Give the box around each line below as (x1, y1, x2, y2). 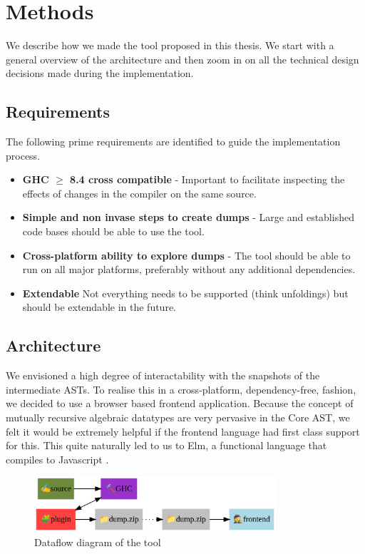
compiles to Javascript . (6, 451, 109, 466)
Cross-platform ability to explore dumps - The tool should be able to (22, 247, 351, 262)
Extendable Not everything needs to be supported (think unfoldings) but (22, 285, 349, 300)
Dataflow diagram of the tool (34, 534, 161, 549)
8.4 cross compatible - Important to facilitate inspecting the (70, 172, 345, 187)
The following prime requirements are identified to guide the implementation (6, 134, 341, 149)
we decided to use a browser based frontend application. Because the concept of (6, 396, 354, 411)
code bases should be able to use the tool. (22, 224, 205, 239)
